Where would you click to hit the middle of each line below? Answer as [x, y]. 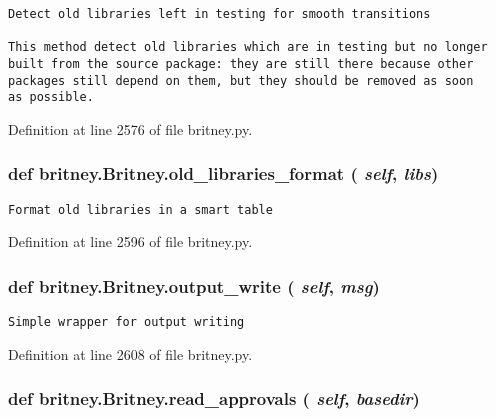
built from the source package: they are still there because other [241, 63]
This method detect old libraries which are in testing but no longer [248, 47]
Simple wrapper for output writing [126, 322]
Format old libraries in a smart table [140, 209]
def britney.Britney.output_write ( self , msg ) [194, 285]
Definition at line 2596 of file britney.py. [130, 241]
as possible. [51, 97]
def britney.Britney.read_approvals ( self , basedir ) [214, 398]
